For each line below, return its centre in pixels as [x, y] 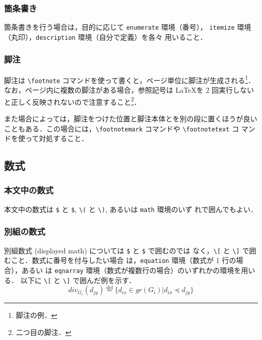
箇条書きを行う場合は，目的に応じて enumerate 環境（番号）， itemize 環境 [128, 27]
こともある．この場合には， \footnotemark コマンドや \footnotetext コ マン [130, 128]
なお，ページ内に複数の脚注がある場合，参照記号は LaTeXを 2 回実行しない [129, 90]
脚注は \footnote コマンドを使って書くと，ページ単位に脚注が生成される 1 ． [130, 79]
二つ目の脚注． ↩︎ [44, 332]
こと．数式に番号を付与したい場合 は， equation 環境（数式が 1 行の [123, 260]
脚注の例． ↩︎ [37, 315]
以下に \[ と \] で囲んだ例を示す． [78, 280]
